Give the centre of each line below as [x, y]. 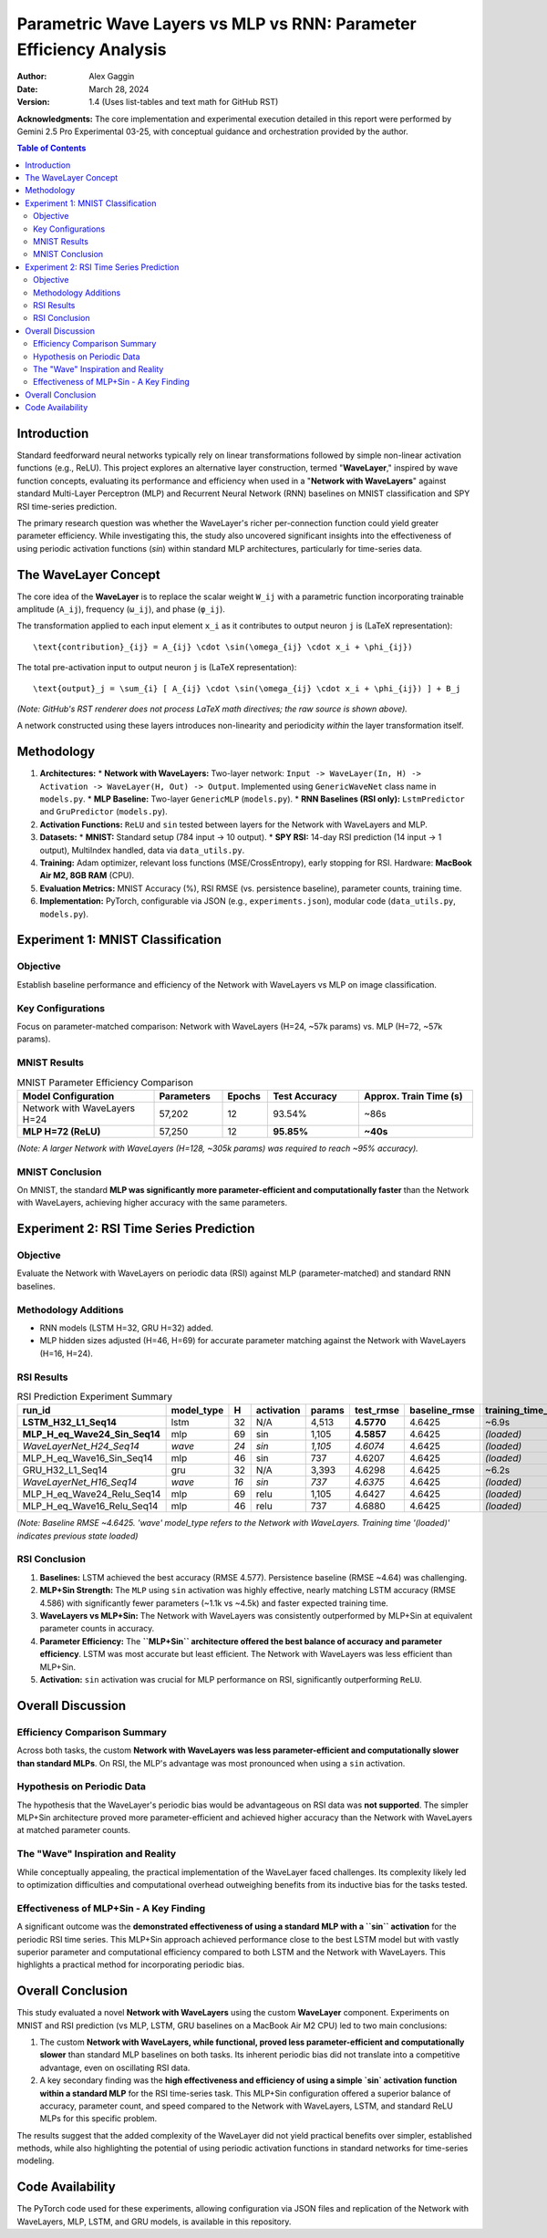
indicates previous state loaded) [77, 1536]
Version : [33, 102]
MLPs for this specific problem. [98, 2119]
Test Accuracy [305, 1096]
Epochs [244, 1096]
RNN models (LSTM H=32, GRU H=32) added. [127, 1328]
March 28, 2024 [119, 89]
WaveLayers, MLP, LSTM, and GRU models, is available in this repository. [154, 2222]
